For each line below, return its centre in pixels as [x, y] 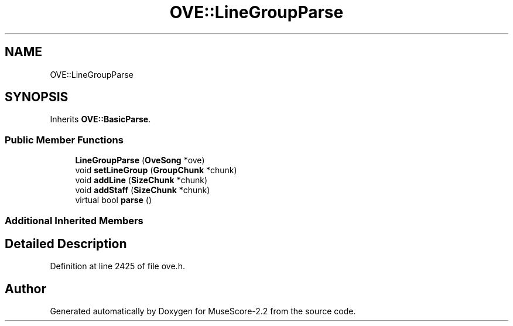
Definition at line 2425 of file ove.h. [117, 266]
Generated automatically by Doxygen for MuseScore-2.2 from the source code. [203, 311]
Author [25, 289]
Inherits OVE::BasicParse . [100, 119]
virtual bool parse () [114, 200]
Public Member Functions [64, 140]
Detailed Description [66, 243]
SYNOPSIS [37, 97]
